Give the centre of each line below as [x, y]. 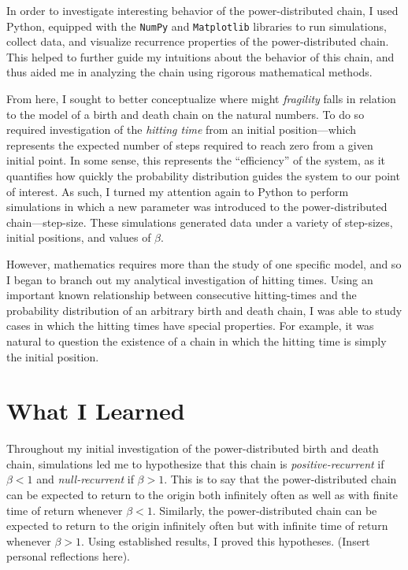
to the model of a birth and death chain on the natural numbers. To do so [185, 114]
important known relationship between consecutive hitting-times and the [182, 295]
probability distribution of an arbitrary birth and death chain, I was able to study [204, 310]
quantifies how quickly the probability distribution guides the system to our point [203, 176]
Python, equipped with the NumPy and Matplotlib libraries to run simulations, [197, 26]
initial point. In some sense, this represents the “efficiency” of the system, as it [196, 160]
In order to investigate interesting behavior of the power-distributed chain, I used [202, 10]
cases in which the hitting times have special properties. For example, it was [190, 326]
